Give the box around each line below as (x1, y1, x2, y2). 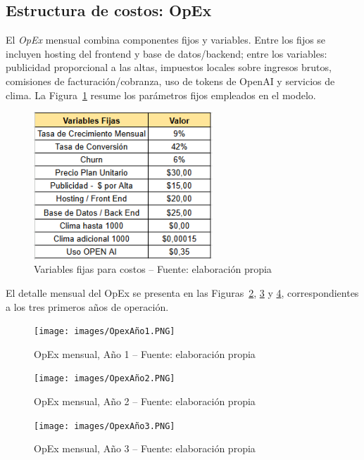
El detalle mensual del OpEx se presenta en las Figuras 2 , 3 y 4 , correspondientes (6, 286, 359, 300)
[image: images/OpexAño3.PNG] (34, 421, 175, 431)
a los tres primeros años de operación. (6, 299, 169, 314)
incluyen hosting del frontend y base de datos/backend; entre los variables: (6, 46, 327, 60)
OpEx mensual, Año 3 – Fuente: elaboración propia (34, 441, 256, 456)
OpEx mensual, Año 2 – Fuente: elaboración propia (34, 394, 256, 409)
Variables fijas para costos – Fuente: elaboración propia (34, 262, 272, 276)
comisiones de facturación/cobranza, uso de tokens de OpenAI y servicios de (6, 73, 335, 88)
